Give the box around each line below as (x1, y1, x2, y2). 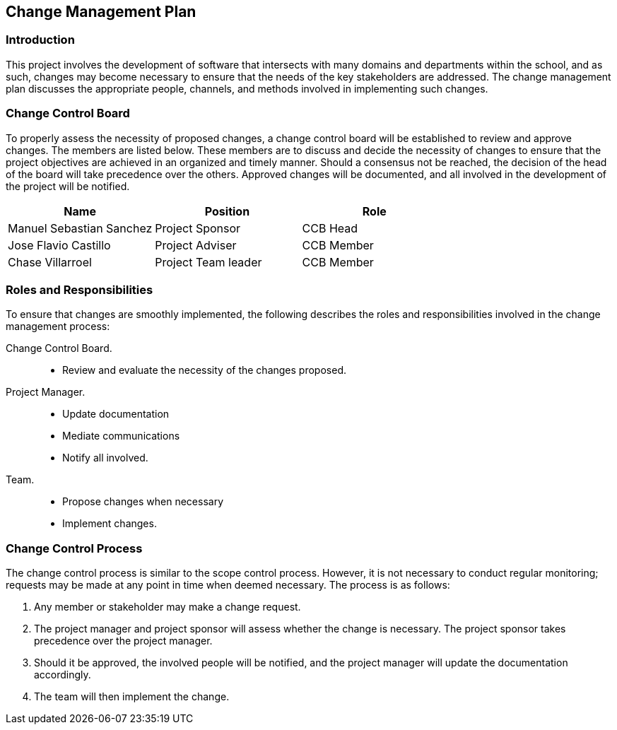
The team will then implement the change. (34, 690, 230, 703)
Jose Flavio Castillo (8, 237, 111, 252)
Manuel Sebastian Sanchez (8, 220, 153, 235)
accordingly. (34, 669, 91, 681)
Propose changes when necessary (62, 495, 224, 508)
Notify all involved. (62, 452, 148, 464)
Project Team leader (155, 254, 262, 269)
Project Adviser (155, 237, 237, 252)
